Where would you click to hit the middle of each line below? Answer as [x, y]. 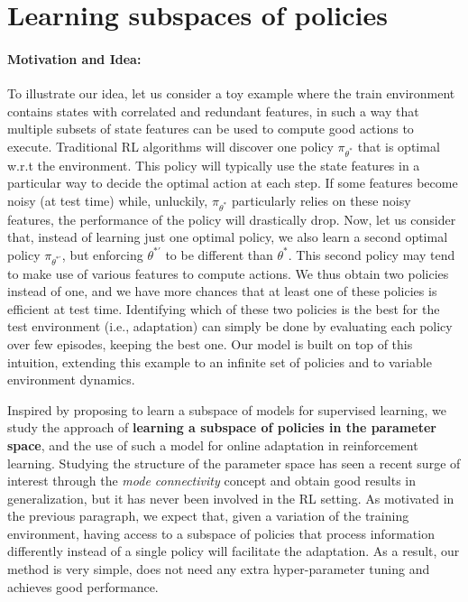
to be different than [219, 254]
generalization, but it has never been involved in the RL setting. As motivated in [231, 498]
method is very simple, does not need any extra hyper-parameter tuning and [219, 569]
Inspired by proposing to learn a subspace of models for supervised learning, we [227, 409]
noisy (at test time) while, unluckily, [108, 200]
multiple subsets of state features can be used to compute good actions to [211, 129]
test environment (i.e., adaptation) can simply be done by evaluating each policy [230, 326]
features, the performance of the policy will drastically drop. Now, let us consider [232, 219]
